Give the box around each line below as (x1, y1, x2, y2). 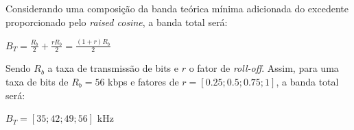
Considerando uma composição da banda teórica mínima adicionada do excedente (5, 1, 349, 15)
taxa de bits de (5, 74, 69, 88)
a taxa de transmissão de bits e (47, 61, 179, 75)
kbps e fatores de (108, 74, 179, 88)
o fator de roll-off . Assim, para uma (189, 61, 339, 75)
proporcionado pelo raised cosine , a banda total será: (5, 14, 228, 29)
